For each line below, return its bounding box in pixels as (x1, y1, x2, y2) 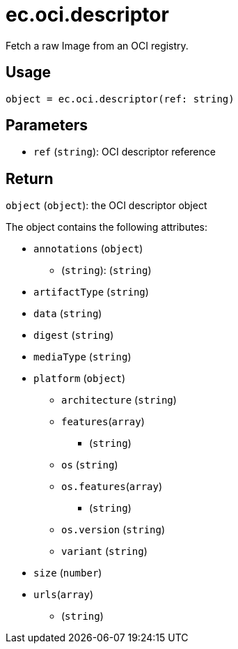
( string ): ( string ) (61, 264, 152, 277)
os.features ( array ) (61, 480, 163, 493)
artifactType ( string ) (33, 286, 149, 298)
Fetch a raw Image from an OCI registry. (6, 39, 189, 52)
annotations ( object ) (33, 243, 143, 255)
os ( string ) (61, 459, 118, 471)
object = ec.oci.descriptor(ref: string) (6, 93, 235, 105)
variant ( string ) (61, 545, 148, 558)
